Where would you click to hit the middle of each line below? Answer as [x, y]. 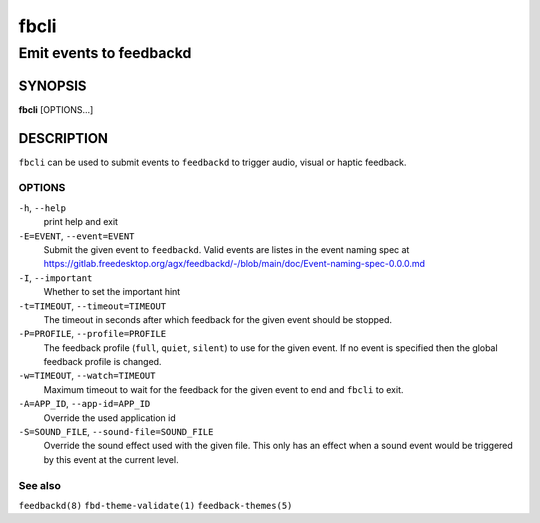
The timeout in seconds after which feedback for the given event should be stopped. [218, 319]
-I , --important [55, 277]
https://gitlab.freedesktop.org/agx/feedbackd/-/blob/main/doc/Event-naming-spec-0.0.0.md [234, 264]
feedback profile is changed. [102, 362]
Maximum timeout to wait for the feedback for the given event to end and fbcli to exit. [223, 389]
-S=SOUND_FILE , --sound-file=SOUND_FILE [116, 432]
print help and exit [81, 222]
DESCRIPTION [63, 138]
